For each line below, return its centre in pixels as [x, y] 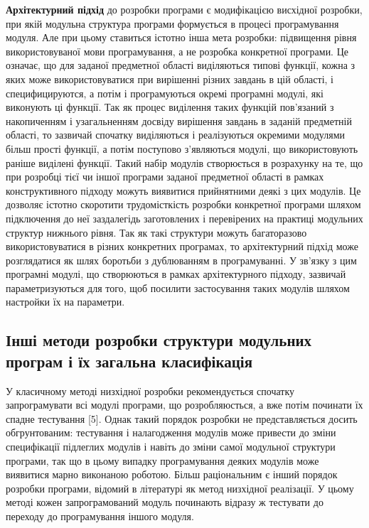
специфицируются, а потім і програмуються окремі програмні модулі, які [165, 93]
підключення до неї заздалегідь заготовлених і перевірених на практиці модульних [184, 218]
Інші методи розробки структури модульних [159, 340]
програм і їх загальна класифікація [129, 361]
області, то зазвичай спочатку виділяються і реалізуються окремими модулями [175, 135]
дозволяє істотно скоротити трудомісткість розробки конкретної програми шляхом [183, 204]
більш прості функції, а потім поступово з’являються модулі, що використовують [182, 148]
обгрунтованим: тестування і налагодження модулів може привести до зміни [171, 432]
